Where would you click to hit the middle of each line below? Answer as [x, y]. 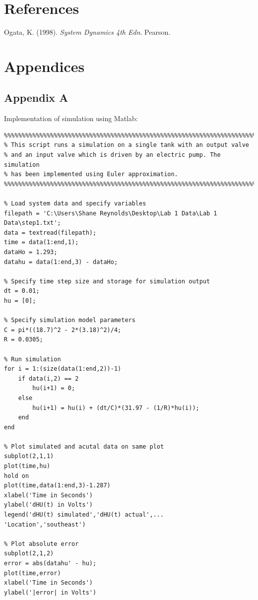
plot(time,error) [32, 573]
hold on [17, 476]
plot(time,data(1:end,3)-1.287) [57, 486]
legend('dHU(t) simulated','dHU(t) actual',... [84, 515]
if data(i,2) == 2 [48, 378]
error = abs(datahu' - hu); [50, 564]
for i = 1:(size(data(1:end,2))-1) [63, 369]
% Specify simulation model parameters [70, 320]
